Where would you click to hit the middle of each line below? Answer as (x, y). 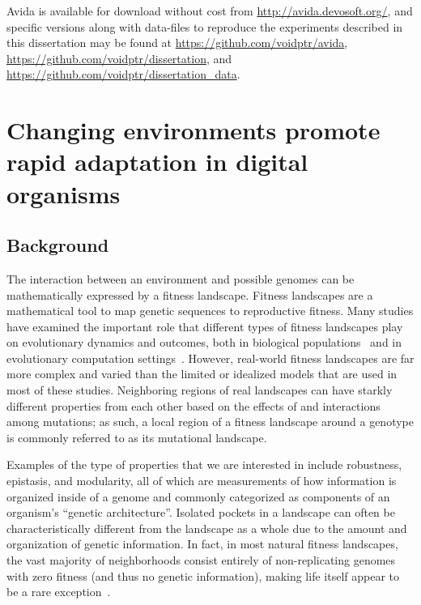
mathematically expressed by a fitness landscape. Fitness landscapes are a (190, 294)
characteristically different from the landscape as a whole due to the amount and (207, 528)
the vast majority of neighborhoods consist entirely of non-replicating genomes (201, 560)
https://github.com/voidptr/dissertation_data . (123, 74)
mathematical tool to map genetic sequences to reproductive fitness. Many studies (210, 311)
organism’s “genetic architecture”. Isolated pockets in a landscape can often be (201, 512)
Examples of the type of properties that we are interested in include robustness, (204, 464)
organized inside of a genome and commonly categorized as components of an (198, 496)
